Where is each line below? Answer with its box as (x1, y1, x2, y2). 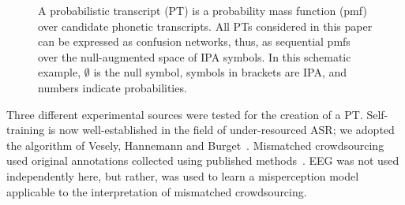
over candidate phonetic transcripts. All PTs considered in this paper (38, 17, 373, 34)
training (6, 121, 45, 138)
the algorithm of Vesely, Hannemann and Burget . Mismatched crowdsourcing (6, 136, 384, 153)
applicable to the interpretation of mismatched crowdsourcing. (6, 183, 307, 199)
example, (38, 64, 81, 80)
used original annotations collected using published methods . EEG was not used (6, 152, 399, 169)
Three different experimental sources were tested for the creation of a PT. (6, 106, 363, 122)
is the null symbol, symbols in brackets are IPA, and (93, 64, 347, 80)
